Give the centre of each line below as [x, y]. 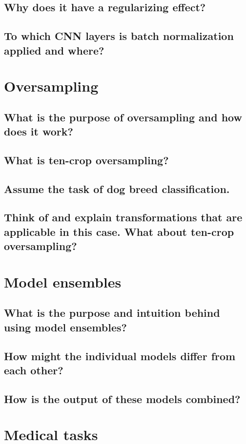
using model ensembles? [65, 327]
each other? [34, 370]
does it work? [39, 131]
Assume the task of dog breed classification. [117, 188]
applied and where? [54, 50]
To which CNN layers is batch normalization [119, 36]
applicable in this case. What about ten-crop [119, 231]
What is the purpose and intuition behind [112, 313]
